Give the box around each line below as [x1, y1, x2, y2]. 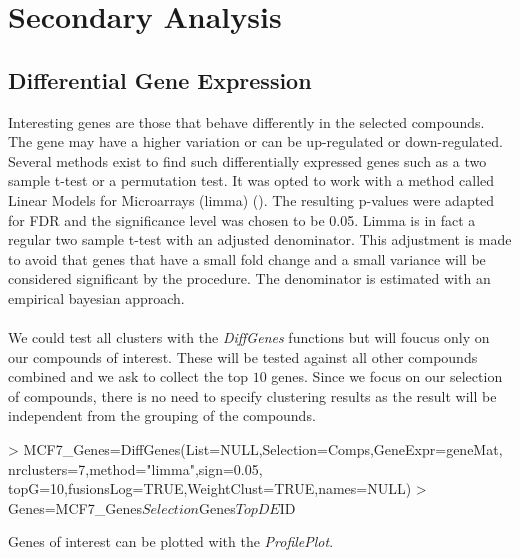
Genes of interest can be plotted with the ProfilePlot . [8, 531, 334, 552]
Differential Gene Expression [8, 64, 312, 95]
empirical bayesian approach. [8, 287, 185, 308]
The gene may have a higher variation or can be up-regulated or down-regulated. [8, 131, 503, 152]
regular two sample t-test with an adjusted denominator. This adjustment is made [8, 229, 512, 250]
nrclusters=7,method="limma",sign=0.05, [8, 458, 263, 479]
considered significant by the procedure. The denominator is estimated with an [8, 268, 491, 289]
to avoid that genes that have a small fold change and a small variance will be [8, 248, 486, 269]
